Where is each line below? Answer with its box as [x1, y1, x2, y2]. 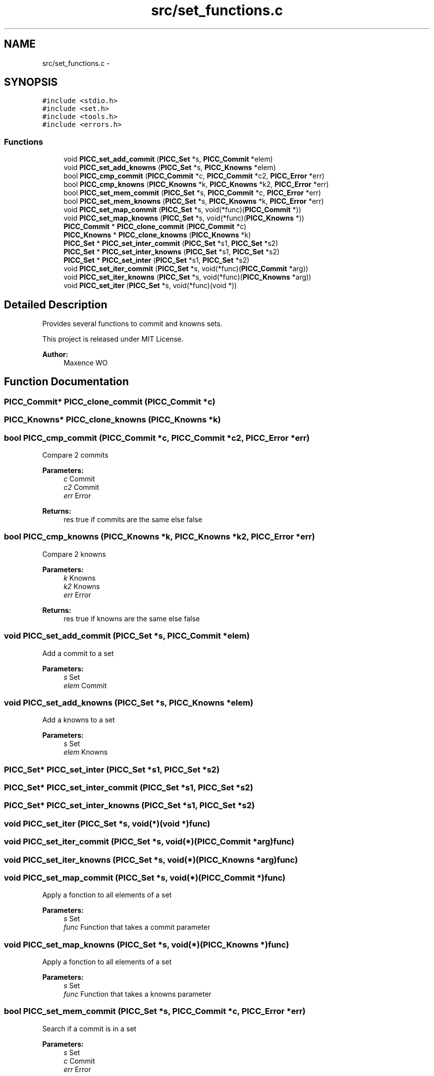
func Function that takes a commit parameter [63, 923, 211, 932]
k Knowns [63, 573, 96, 582]
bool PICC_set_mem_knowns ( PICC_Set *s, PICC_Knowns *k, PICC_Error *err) [63, 197, 324, 206]
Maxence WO [63, 359, 108, 367]
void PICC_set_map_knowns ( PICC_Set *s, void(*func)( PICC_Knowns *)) [63, 214, 304, 223]
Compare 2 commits [42, 451, 108, 459]
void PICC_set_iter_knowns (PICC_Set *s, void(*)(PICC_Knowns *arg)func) [4, 854, 298, 865]
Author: [42, 350, 68, 359]
